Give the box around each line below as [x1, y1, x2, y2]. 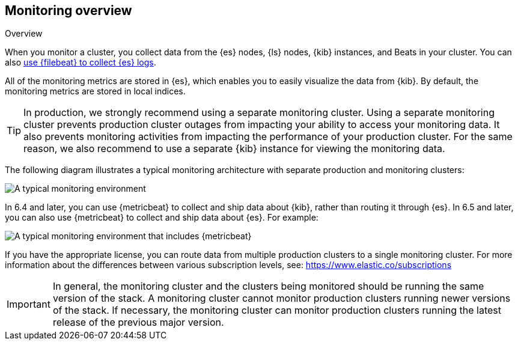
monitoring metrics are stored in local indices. [5, 86, 186, 97]
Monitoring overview [5, 3, 132, 18]
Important [7, 298, 50, 311]
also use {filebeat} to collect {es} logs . [5, 57, 156, 68]
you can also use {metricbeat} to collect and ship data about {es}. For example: [5, 212, 318, 223]
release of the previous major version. [52, 316, 224, 329]
